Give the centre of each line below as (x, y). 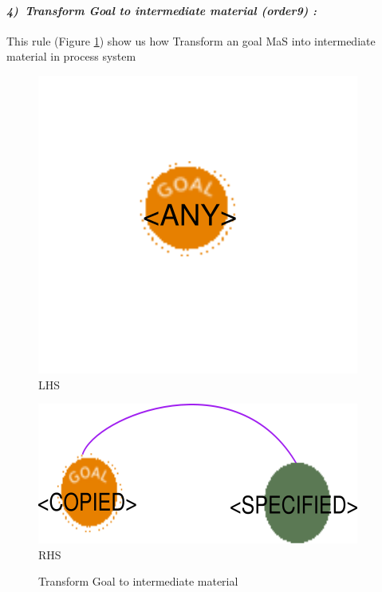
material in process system (71, 56)
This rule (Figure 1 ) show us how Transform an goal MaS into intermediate (191, 40)
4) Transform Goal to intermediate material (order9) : (162, 10)
